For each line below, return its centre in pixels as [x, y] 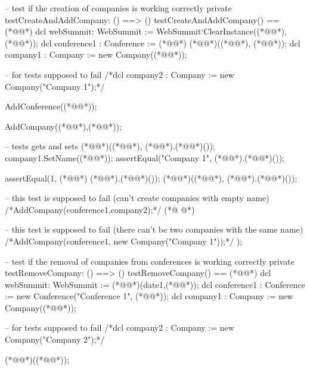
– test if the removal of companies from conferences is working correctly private [150, 261]
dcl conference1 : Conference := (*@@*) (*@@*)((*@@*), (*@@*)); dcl [170, 43]
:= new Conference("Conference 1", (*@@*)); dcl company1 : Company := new [149, 296]
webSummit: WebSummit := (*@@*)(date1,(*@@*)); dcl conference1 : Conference [155, 284]
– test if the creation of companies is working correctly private [118, 8]
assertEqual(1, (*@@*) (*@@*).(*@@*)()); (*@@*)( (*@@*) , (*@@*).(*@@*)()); [151, 178]
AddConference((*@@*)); [51, 106]
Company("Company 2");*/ [55, 339]
